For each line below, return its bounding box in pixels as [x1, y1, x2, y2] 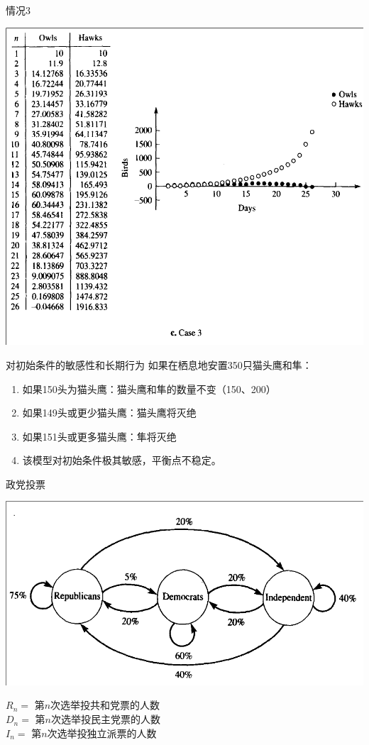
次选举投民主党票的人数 [51, 712, 160, 727]
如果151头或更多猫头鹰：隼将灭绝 [22, 429, 177, 443]
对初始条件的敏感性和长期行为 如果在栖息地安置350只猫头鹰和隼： [6, 357, 312, 372]
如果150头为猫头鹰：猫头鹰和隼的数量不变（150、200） [22, 381, 276, 396]
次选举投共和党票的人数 [50, 697, 160, 712]
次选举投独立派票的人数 [47, 725, 157, 740]
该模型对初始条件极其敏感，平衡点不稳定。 [22, 453, 221, 468]
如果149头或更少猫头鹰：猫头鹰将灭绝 [22, 405, 197, 420]
